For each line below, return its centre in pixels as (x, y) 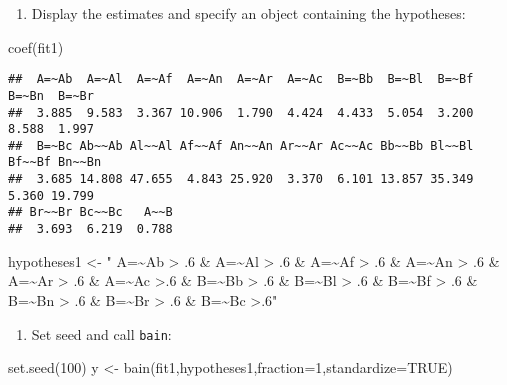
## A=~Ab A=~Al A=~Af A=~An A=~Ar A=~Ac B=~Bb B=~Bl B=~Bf (241, 79)
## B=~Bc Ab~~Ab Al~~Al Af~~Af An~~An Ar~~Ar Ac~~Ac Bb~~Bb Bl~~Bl (241, 145)
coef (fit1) (36, 46)
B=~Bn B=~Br (51, 95)
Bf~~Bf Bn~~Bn (55, 162)
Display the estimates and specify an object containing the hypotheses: (248, 13)
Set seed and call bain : (101, 333)
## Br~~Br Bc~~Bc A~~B (90, 212)
